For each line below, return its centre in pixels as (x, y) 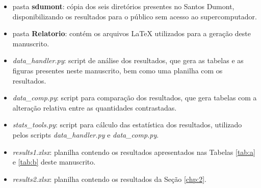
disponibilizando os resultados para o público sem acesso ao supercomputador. (135, 16)
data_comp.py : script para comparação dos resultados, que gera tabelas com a (135, 98)
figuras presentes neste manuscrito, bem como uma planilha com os (118, 70)
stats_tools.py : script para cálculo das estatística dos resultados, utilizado (127, 125)
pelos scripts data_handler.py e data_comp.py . (86, 134)
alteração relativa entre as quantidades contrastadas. (95, 107)
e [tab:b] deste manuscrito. (54, 162)
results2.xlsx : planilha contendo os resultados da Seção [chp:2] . (109, 179)
